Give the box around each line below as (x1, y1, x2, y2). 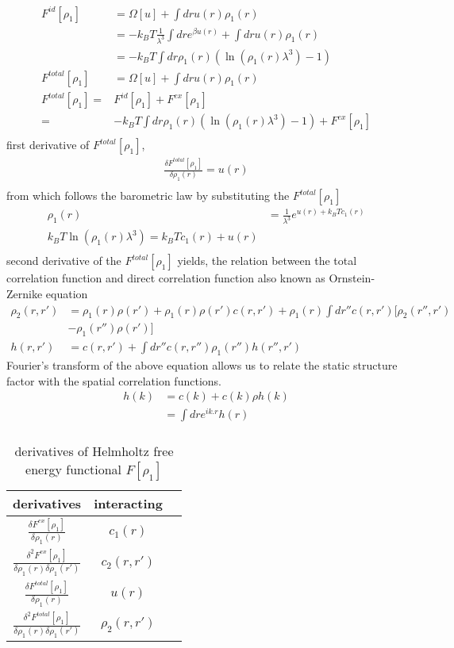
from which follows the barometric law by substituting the (6, 187, 290, 204)
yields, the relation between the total (177, 252, 357, 269)
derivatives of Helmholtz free (14, 442, 174, 461)
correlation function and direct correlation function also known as (6, 270, 325, 286)
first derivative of (6, 136, 90, 153)
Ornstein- (329, 270, 375, 286)
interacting (94, 494, 163, 513)
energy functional (25, 460, 122, 479)
